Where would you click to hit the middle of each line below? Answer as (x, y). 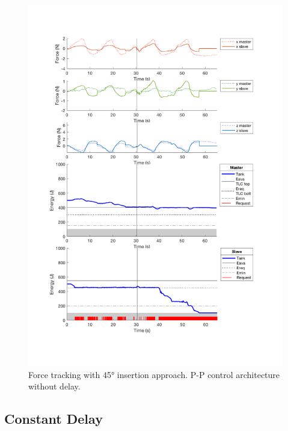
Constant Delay (54, 419)
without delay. (54, 386)
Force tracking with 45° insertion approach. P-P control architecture (154, 374)
